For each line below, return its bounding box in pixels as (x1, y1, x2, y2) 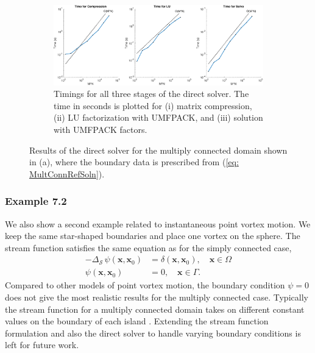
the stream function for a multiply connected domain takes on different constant (5, 302, 305, 315)
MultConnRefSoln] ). (29, 167, 105, 180)
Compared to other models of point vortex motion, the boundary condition (5, 279, 285, 291)
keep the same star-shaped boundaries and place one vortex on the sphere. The (5, 229, 300, 242)
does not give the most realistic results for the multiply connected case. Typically (5, 291, 308, 304)
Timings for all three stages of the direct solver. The (54, 87, 249, 100)
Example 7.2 (5, 193, 67, 209)
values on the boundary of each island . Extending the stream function (5, 315, 269, 327)
